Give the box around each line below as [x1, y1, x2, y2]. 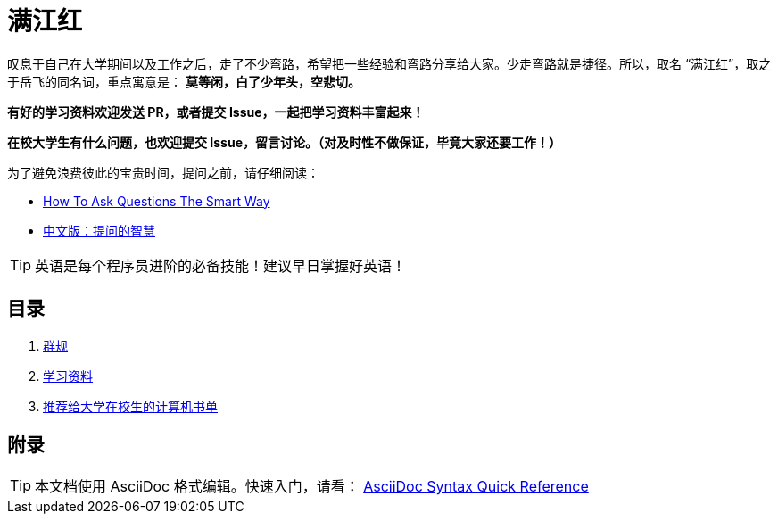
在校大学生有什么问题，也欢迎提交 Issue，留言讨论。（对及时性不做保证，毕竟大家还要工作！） [7, 134, 561, 150]
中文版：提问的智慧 [43, 222, 155, 238]
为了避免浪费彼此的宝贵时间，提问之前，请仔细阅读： [7, 164, 319, 180]
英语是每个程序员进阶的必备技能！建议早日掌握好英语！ [35, 256, 407, 275]
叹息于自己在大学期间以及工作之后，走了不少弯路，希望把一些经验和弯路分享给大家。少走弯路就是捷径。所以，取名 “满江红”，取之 [7, 55, 772, 71]
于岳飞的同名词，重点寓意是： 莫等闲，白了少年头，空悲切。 [7, 73, 360, 89]
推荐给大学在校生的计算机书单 [43, 398, 218, 414]
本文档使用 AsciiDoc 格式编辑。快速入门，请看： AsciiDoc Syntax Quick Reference [35, 477, 589, 496]
